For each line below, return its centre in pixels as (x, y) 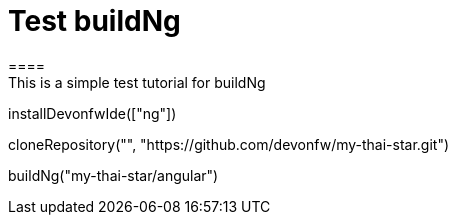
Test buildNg (94, 21)
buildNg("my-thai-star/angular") (113, 175)
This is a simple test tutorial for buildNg (137, 82)
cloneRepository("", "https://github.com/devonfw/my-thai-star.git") (229, 144)
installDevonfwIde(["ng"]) (92, 113)
